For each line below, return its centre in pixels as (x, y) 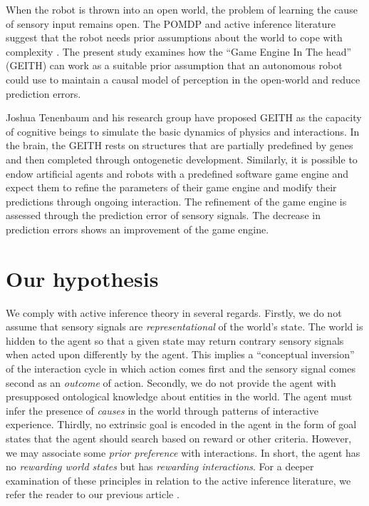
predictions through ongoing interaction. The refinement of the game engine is (176, 201)
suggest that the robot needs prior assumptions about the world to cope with (174, 37)
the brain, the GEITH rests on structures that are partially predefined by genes (180, 145)
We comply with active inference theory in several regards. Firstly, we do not (174, 312)
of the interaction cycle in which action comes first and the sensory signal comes (181, 368)
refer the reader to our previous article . (93, 494)
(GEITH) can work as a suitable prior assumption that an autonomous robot (174, 65)
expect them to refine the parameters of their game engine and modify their (171, 187)
